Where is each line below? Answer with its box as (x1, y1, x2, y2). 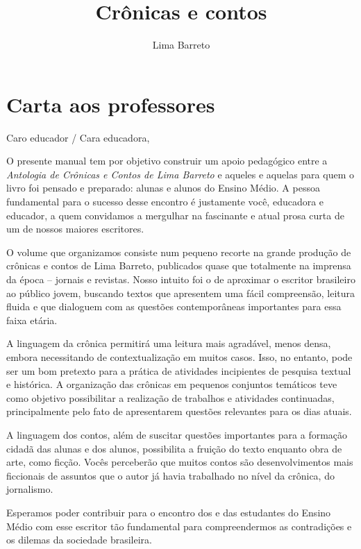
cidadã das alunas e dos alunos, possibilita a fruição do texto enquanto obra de (6, 441, 342, 455)
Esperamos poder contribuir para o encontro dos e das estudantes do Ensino (6, 505, 331, 519)
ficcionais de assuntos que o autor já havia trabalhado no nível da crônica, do (6, 468, 335, 482)
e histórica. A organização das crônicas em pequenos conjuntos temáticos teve (6, 377, 337, 391)
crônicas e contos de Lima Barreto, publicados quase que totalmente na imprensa (6, 258, 351, 273)
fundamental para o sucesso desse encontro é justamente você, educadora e (6, 194, 324, 209)
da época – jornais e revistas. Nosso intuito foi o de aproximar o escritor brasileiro (6, 272, 355, 286)
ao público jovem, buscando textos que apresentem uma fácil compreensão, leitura (6, 285, 355, 300)
